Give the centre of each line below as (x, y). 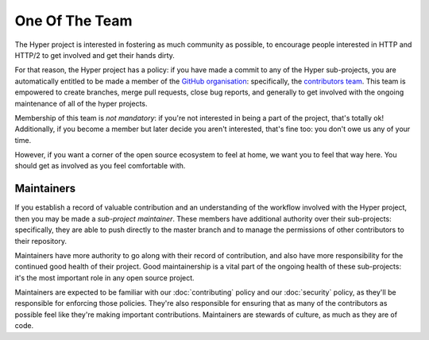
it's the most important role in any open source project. (104, 277)
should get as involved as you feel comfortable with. (100, 166)
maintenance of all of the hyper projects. (81, 103)
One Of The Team (73, 21)
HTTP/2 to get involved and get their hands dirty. (95, 55)
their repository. (41, 241)
